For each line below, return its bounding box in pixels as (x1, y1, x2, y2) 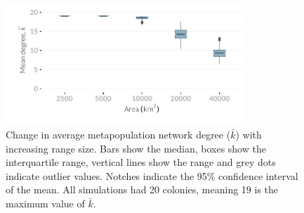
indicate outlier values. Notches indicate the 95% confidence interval (6, 168, 298, 183)
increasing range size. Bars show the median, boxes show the (6, 141, 266, 155)
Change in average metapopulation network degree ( (6, 127, 231, 141)
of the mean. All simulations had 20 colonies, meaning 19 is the (6, 182, 279, 197)
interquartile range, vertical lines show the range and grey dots (6, 155, 276, 169)
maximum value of (6, 195, 85, 210)
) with (235, 127, 262, 141)
